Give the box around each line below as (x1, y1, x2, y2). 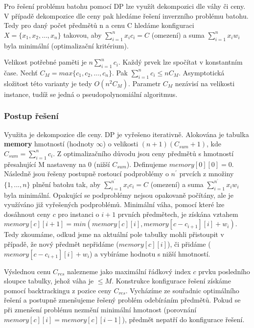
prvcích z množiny (179, 168, 234, 179)
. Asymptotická (178, 67, 225, 77)
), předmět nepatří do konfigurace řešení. (122, 314, 245, 324)
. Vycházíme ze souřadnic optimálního (125, 285, 239, 295)
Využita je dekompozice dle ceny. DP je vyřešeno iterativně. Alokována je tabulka (4, 129, 249, 139)
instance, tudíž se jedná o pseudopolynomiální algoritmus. (4, 89, 178, 99)
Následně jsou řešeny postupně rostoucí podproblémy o (4, 168, 169, 179)
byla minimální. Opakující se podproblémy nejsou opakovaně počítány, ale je (4, 189, 233, 200)
